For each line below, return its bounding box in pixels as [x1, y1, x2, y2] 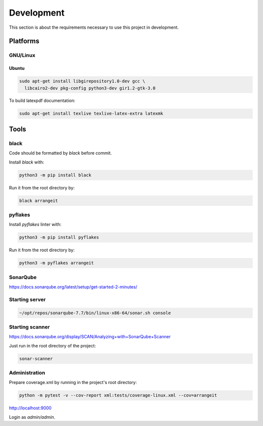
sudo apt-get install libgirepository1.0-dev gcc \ [19, 79, 146, 84]
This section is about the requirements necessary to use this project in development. [9, 24, 179, 30]
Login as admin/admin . [9, 414, 56, 420]
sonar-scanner [19, 356, 53, 361]
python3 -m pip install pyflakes [19, 235, 99, 240]
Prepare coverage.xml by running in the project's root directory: [9, 380, 137, 385]
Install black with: [9, 159, 44, 165]
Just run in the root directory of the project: [9, 343, 96, 348]
